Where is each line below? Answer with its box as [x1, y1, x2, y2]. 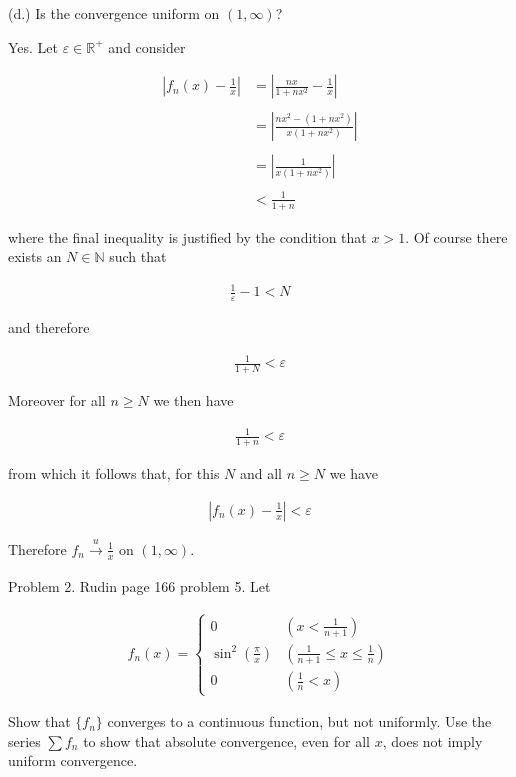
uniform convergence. [8, 750, 138, 771]
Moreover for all [8, 390, 106, 411]
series [8, 730, 41, 751]
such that [109, 246, 167, 267]
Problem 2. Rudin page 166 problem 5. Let [8, 576, 271, 597]
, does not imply [382, 730, 483, 751]
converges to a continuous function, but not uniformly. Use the [107, 711, 492, 732]
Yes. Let [8, 36, 59, 57]
